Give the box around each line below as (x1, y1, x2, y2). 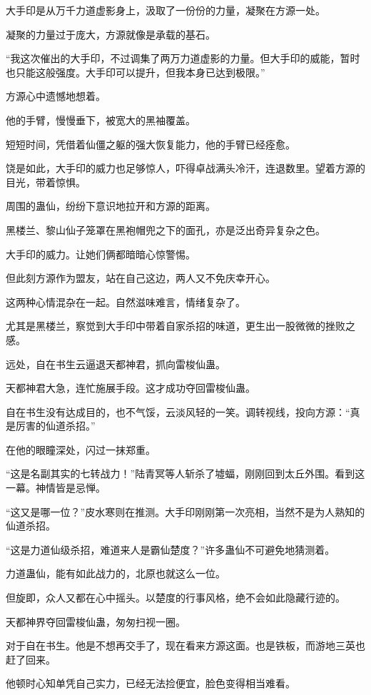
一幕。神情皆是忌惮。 (6, 480, 106, 495)
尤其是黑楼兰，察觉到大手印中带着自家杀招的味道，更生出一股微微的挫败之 (6, 318, 355, 333)
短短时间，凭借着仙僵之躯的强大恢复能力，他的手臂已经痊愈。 (6, 136, 295, 151)
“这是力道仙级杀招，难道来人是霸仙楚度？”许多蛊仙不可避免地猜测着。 (6, 542, 335, 557)
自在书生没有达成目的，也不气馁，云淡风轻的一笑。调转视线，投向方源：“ (6, 404, 350, 419)
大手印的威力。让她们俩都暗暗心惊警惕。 (6, 246, 195, 261)
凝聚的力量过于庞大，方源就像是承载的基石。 (6, 26, 215, 41)
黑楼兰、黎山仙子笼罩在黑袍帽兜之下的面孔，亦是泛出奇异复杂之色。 (6, 222, 325, 237)
